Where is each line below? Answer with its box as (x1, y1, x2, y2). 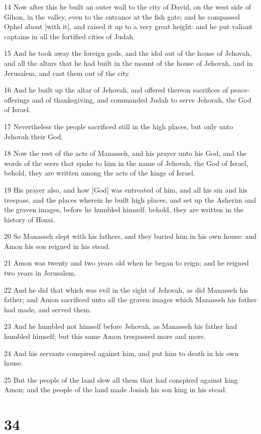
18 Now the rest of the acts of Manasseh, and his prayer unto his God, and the (4, 148, 246, 158)
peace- (230, 84, 250, 95)
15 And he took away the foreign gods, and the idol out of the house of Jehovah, (4, 48, 252, 58)
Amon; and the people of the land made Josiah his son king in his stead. (4, 384, 227, 395)
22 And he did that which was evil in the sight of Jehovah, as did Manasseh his (4, 284, 248, 295)
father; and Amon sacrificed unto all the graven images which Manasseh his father (4, 294, 257, 305)
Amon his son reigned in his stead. (4, 240, 110, 251)
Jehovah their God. (4, 131, 63, 141)
